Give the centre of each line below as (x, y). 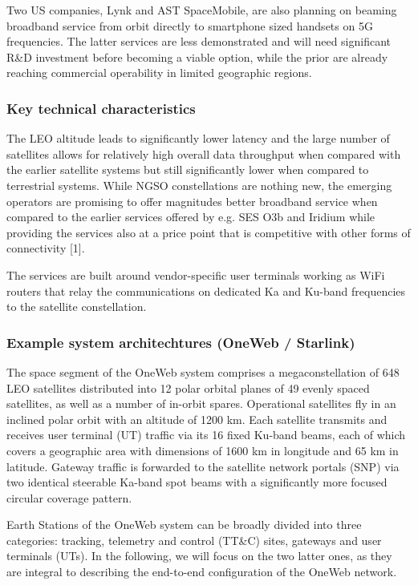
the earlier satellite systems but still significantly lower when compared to (188, 169)
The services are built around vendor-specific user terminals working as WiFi (196, 274)
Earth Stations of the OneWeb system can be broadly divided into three (184, 524)
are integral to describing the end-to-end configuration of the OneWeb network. (202, 572)
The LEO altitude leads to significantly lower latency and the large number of (198, 138)
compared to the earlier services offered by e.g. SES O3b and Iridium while (191, 217)
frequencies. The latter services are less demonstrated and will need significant (199, 41)
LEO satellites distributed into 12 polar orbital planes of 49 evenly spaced (188, 387)
